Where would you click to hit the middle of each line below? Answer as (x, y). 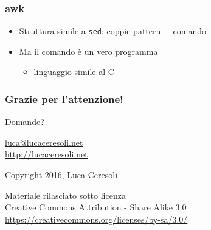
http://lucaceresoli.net (47, 154)
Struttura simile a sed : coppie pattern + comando (112, 31)
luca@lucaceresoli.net (44, 142)
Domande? (25, 122)
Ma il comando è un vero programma (88, 51)
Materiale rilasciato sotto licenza (65, 195)
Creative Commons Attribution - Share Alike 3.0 (96, 207)
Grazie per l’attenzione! (64, 99)
